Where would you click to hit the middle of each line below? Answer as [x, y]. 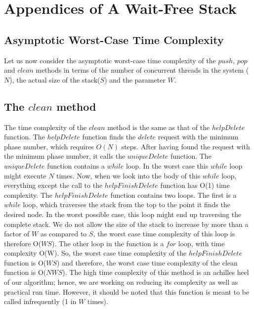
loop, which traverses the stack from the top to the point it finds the [127, 204]
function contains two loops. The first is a [173, 195]
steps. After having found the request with [186, 146]
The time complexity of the [45, 127]
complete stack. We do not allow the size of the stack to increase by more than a [126, 224]
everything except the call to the [53, 185]
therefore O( [23, 243]
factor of [17, 234]
